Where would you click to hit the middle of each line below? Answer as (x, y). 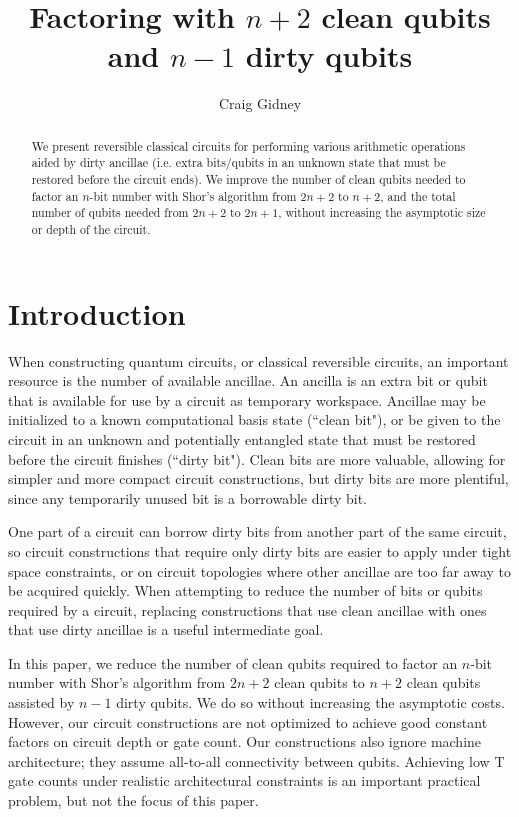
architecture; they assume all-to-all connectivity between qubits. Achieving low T (256, 760)
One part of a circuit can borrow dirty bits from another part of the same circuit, (257, 531)
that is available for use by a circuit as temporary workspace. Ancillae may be (247, 399)
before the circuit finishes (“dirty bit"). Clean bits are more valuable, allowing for (257, 458)
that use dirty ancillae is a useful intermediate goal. (166, 629)
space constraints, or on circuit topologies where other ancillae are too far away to (259, 570)
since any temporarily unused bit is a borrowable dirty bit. (188, 497)
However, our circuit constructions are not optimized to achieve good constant (248, 721)
